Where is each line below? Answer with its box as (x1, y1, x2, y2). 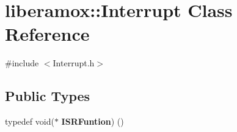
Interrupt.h (53, 57, 95, 69)
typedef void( (5, 115, 54, 128)
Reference (5, 21, 90, 46)
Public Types (5, 86, 90, 105)
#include (5, 57, 39, 69)
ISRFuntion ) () (61, 115, 124, 128)
